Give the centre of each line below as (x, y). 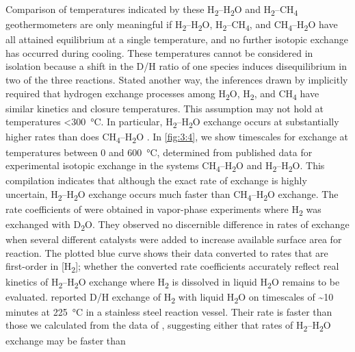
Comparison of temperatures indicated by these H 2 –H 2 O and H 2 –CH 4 (152, 10)
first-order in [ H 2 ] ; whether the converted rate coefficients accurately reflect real (172, 267)
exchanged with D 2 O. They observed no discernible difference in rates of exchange (177, 225)
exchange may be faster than (66, 340)
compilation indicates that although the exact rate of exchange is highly (156, 180)
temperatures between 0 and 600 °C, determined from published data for (159, 152)
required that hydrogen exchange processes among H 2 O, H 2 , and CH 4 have (162, 94)
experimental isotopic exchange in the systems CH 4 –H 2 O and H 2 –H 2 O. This (165, 166)
